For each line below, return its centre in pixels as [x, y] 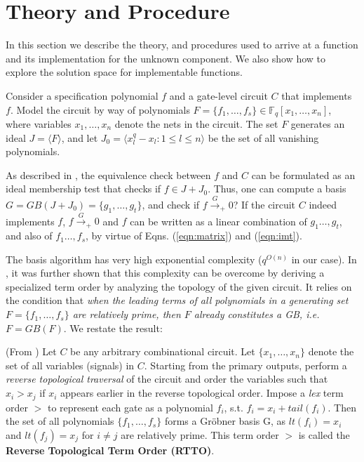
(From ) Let [31, 351]
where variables [39, 123]
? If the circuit [264, 204]
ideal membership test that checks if [83, 189]
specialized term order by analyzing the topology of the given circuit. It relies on [179, 286]
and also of [29, 236]
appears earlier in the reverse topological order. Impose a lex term [202, 393]
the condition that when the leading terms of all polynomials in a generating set [177, 300]
